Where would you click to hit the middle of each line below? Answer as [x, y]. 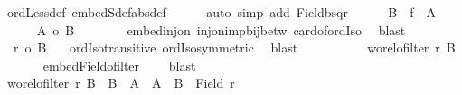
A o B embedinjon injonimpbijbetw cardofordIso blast [221, 29]
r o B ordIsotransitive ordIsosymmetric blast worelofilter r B [234, 47]
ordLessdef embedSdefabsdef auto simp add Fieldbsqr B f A [221, 12]
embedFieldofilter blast [119, 65]
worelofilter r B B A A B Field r [121, 83]
